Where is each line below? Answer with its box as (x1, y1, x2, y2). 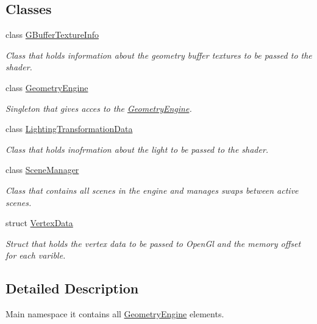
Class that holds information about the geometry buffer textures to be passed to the (5, 48, 312, 61)
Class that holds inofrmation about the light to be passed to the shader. (5, 142, 269, 155)
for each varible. (5, 249, 66, 262)
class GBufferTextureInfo (5, 28, 99, 41)
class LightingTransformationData (5, 122, 133, 135)
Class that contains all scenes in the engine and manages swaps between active (5, 183, 299, 196)
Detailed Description (5, 279, 139, 298)
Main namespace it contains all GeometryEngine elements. (5, 307, 224, 320)
